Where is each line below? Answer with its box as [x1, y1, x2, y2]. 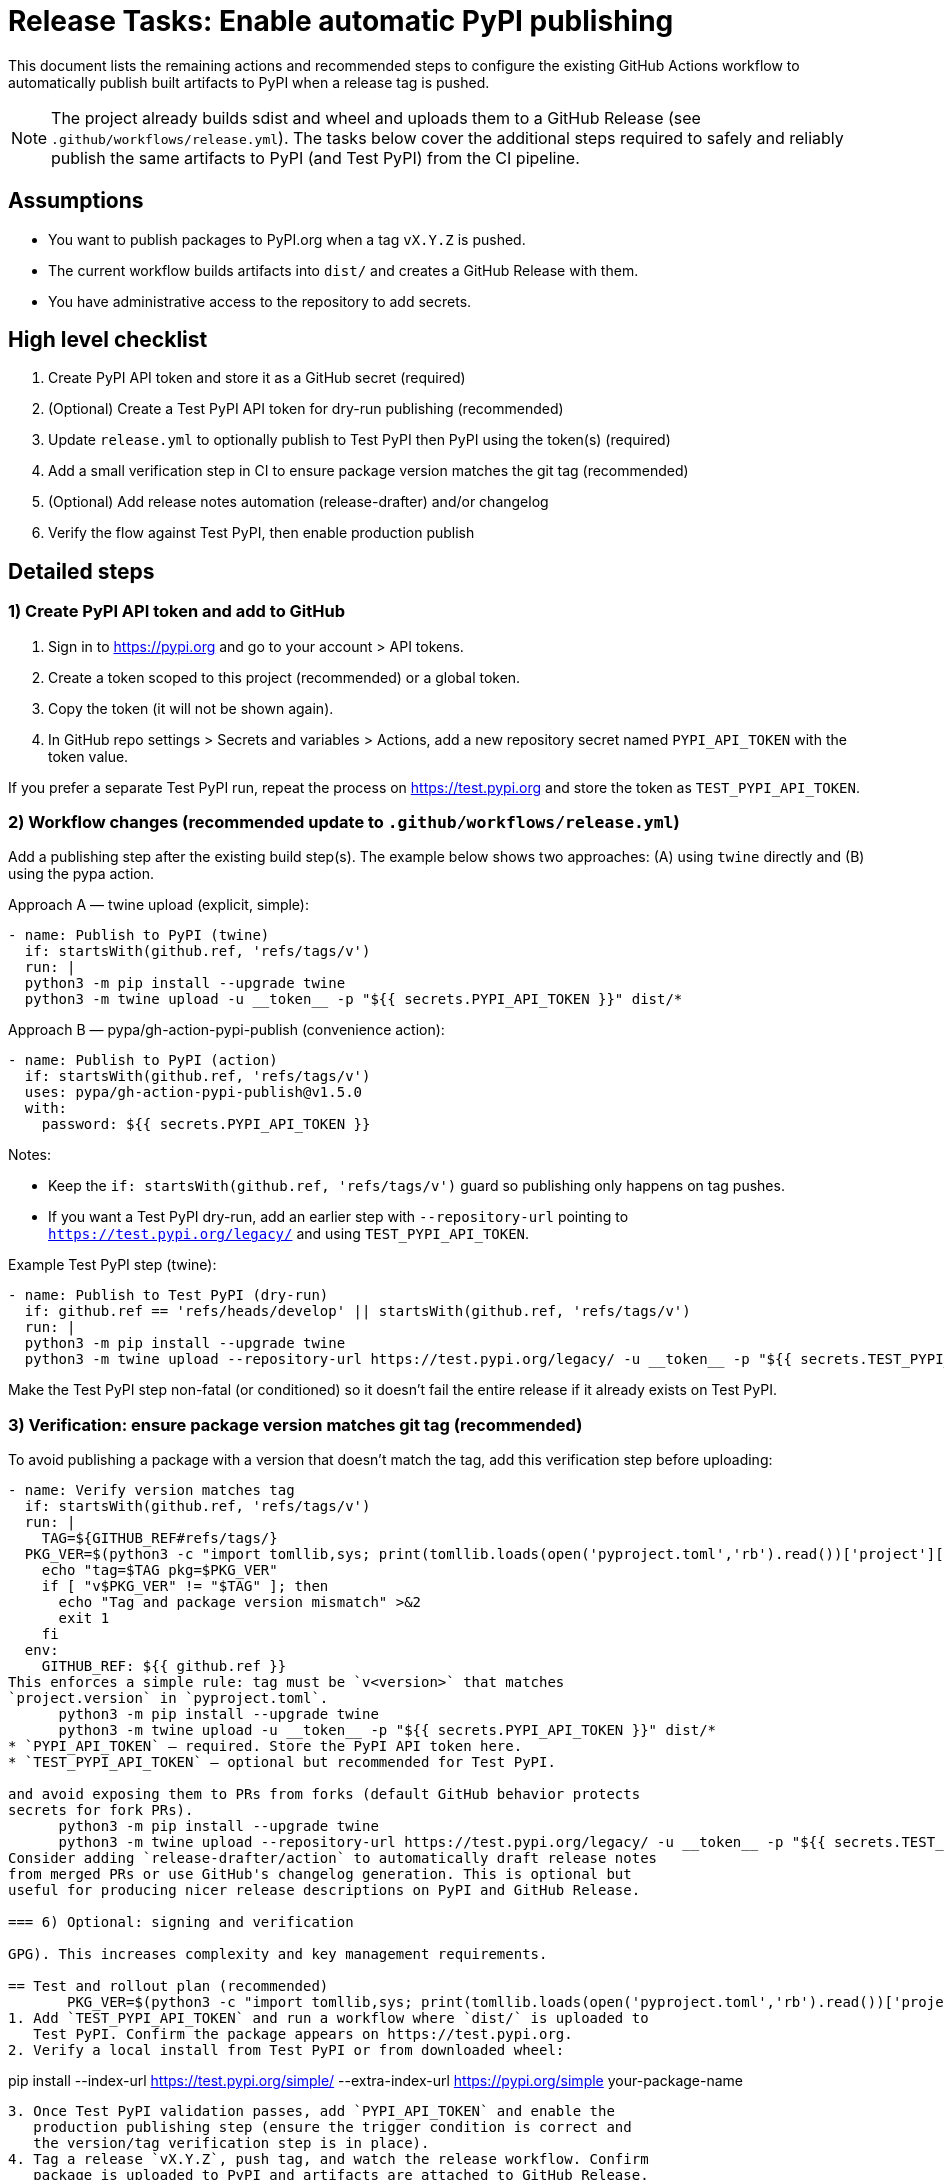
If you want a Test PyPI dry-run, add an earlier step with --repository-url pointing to [48, 1208, 629, 1226]
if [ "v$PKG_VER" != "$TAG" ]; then [41, 1578, 329, 1595]
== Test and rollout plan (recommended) [8, 1978, 329, 1995]
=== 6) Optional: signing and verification [8, 1914, 354, 1931]
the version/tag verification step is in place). [33, 2135, 430, 2152]
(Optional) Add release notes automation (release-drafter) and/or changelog [48, 493, 549, 511]
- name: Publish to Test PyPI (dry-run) [8, 1287, 329, 1304]
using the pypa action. [8, 865, 155, 883]
